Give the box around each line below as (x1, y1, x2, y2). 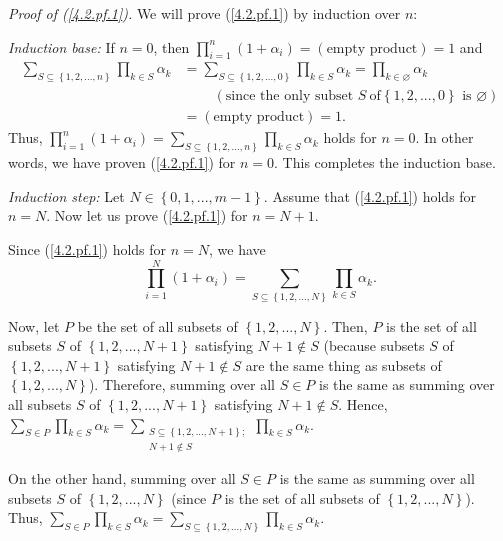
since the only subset (225, 89, 354, 104)
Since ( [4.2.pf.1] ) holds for (8, 238, 167, 259)
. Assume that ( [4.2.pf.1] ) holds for (263, 185, 477, 206)
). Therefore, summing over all (88, 374, 275, 395)
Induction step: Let (8, 185, 125, 206)
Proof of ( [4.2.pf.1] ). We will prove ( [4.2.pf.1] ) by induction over (8, 3, 401, 23)
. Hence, (338, 394, 388, 415)
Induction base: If (8, 36, 115, 57)
